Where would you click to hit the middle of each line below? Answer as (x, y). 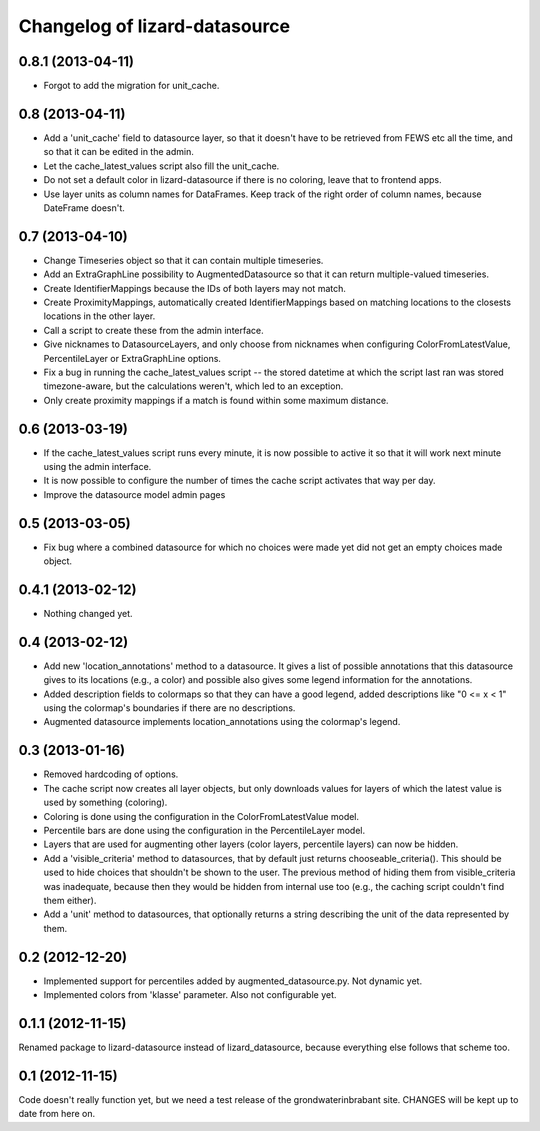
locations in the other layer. (99, 316)
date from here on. (57, 1114)
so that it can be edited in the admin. (118, 152)
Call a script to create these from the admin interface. (153, 330)
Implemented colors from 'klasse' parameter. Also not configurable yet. (190, 994)
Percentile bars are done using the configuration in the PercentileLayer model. (204, 830)
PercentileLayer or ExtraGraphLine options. (132, 358)
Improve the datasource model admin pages (134, 494)
